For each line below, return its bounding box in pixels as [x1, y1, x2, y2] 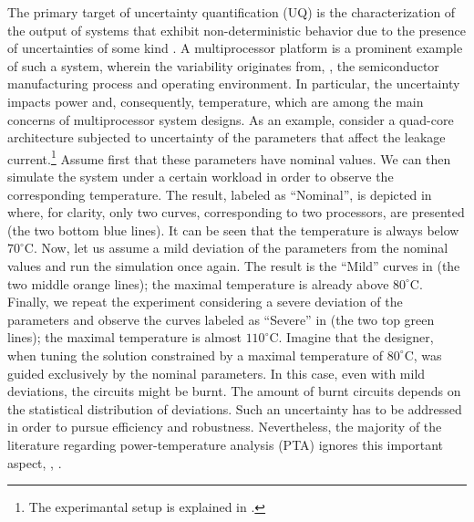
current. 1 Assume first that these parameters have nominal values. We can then [7, 146, 451, 168]
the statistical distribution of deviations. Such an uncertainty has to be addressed [7, 399, 462, 418]
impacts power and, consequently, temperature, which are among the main [7, 91, 424, 110]
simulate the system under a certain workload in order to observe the [7, 167, 394, 185]
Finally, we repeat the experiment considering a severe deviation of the [7, 292, 403, 311]
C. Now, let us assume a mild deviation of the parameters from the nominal [24, 238, 448, 257]
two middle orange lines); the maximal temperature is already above [7, 274, 389, 293]
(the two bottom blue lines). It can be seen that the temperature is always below [7, 220, 459, 239]
